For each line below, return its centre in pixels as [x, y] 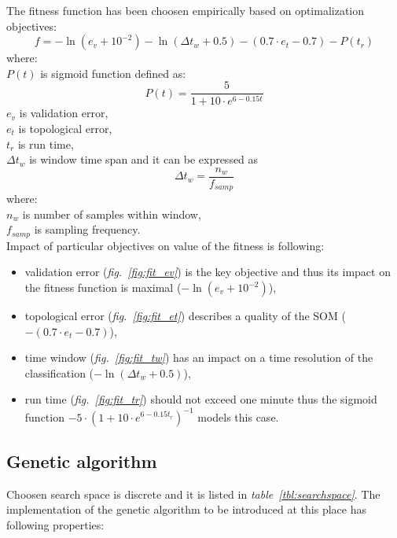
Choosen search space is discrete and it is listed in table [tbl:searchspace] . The [193, 494]
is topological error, [65, 128]
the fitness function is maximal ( [103, 287]
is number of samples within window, [112, 214]
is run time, [46, 144]
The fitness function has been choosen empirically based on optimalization [186, 10]
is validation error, [64, 113]
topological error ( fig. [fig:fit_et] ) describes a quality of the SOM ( [185, 316]
